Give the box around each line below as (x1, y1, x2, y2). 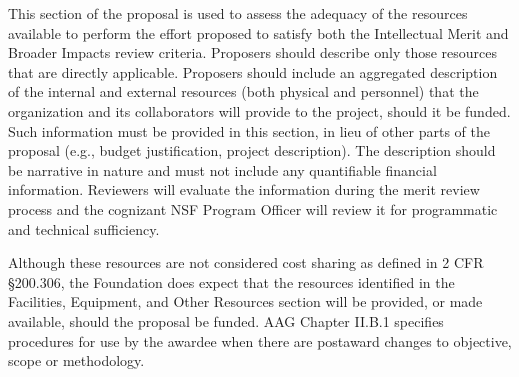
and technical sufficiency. (8, 218, 160, 239)
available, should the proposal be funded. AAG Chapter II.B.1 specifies (8, 310, 444, 331)
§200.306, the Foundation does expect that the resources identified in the (8, 271, 455, 292)
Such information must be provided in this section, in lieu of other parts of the (8, 120, 490, 141)
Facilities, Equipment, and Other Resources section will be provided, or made (8, 291, 483, 312)
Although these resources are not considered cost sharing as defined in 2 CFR (8, 252, 484, 273)
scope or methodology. (8, 350, 145, 371)
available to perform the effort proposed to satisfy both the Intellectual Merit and (8, 22, 509, 43)
